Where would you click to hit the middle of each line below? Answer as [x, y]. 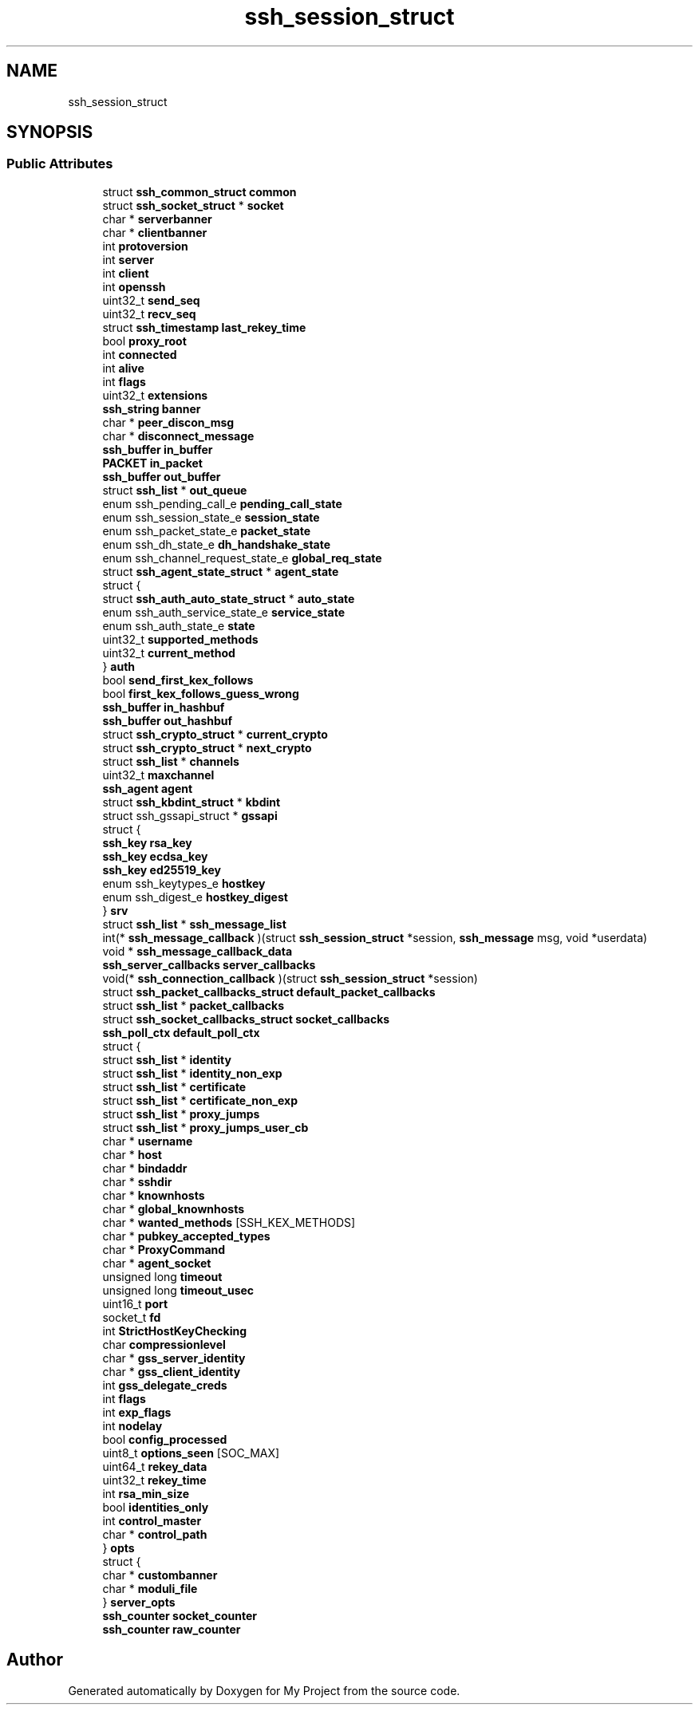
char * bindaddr [145, 1168]
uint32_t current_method [169, 652]
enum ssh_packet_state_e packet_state [207, 530]
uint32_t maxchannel [158, 775]
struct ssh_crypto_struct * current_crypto [215, 734]
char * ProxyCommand [164, 1249]
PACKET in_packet [153, 463]
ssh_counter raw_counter [172, 1629]
